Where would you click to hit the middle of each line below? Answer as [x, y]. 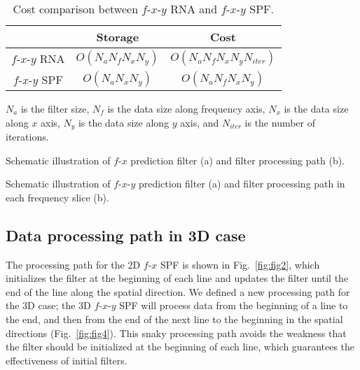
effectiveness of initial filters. [67, 360]
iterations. [27, 137]
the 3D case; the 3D [48, 305]
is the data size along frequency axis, [186, 108]
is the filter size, [55, 108]
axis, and [200, 122]
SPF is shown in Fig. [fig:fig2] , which [240, 264]
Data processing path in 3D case [126, 235]
